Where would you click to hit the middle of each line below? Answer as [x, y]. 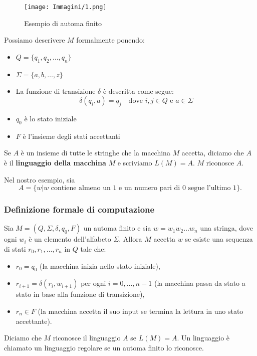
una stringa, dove [226, 228]
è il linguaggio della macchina [55, 163]
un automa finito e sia [117, 228]
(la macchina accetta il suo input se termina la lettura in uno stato [141, 311]
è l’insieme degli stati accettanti [71, 136]
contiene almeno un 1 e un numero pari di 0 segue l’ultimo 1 [144, 188]
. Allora [131, 239]
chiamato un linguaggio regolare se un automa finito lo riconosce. [104, 347]
